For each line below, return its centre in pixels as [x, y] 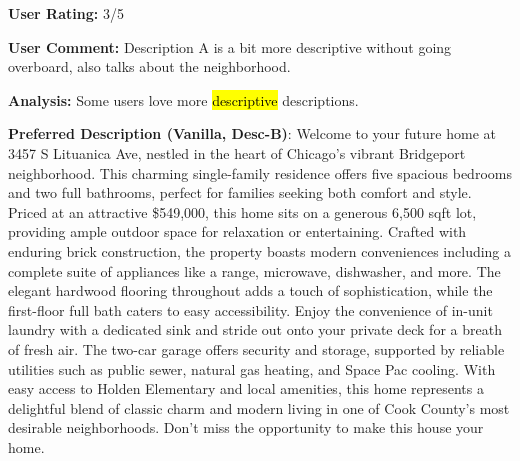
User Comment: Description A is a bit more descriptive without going [230, 46]
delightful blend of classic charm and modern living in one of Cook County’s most [259, 407]
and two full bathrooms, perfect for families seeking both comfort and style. [240, 192]
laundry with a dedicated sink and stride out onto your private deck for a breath [255, 329]
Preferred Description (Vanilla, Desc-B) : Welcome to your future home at [252, 133]
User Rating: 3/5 [66, 13]
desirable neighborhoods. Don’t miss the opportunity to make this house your [246, 427]
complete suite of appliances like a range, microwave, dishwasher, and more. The [254, 270]
